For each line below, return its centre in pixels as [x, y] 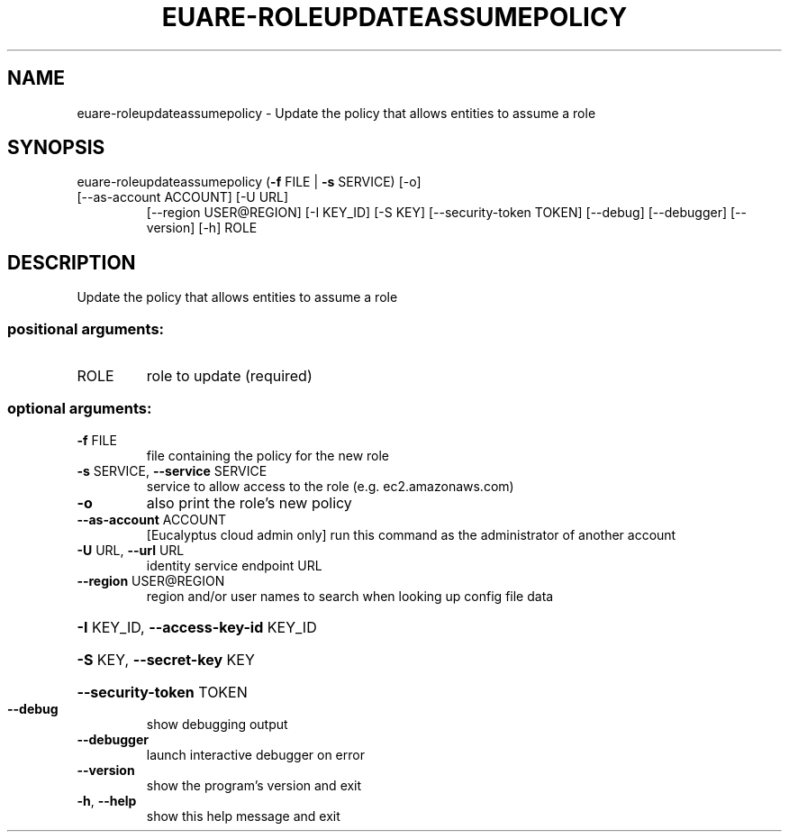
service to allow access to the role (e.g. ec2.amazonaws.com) [330, 486]
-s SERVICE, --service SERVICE [172, 470]
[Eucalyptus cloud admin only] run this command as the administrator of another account [411, 534]
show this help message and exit [243, 816]
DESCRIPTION [72, 262]
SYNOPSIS [56, 148]
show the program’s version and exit [254, 785]
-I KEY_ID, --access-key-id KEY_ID [197, 627]
